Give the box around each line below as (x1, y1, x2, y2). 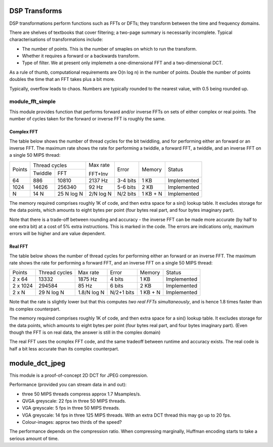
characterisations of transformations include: (9, 36, 103, 42)
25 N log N (57, 190, 83, 197)
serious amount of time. (9, 435, 59, 441)
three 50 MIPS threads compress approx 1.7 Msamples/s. (22, 391, 141, 397)
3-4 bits (117, 177, 136, 184)
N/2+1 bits (110, 289, 134, 296)
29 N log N (38, 289, 64, 296)
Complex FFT (9, 129, 38, 135)
